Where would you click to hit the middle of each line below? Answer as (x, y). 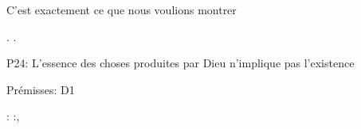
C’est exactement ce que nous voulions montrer (122, 9)
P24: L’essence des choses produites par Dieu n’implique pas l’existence (180, 63)
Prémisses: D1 (41, 89)
